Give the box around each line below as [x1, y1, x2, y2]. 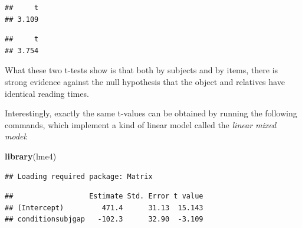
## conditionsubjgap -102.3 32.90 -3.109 [5, 215, 203, 224]
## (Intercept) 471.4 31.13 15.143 [5, 203, 203, 212]
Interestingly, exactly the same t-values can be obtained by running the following [5, 107, 297, 119]
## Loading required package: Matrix [5, 172, 153, 181]
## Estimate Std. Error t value [5, 192, 203, 201]
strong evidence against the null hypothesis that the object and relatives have [5, 75, 285, 87]
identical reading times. [5, 87, 89, 99]
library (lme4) [5, 149, 57, 162]
